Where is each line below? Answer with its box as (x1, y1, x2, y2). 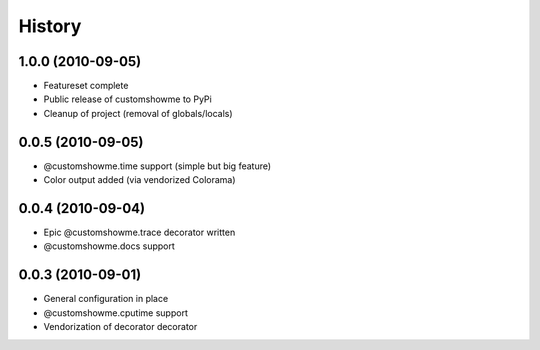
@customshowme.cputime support (43, 306, 189, 319)
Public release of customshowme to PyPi (43, 93, 212, 105)
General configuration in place (43, 293, 169, 305)
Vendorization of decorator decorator (43, 321, 198, 333)
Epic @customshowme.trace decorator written (43, 226, 236, 239)
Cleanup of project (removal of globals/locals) (43, 107, 234, 119)
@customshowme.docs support (43, 240, 175, 252)
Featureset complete (43, 80, 129, 92)
